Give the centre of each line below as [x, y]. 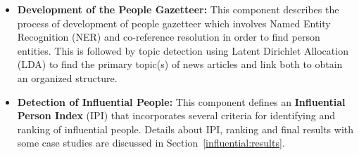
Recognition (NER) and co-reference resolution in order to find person [169, 37]
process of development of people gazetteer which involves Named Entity [174, 23]
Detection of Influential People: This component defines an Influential [181, 101]
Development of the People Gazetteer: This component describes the [178, 9]
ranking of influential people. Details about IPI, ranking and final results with [185, 129]
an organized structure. [67, 77]
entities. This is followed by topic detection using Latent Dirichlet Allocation [183, 50]
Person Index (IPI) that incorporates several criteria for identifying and [176, 115]
